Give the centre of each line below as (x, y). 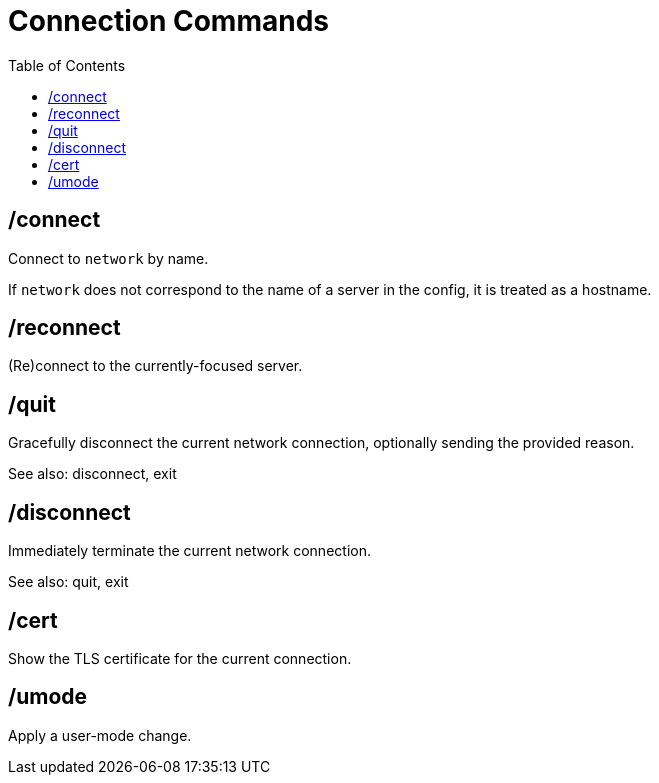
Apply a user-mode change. (100, 735)
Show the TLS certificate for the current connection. (180, 658)
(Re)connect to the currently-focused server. (155, 366)
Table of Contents (67, 65)
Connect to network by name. (108, 258)
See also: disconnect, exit (92, 474)
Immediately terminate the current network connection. (189, 551)
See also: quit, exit (68, 582)
